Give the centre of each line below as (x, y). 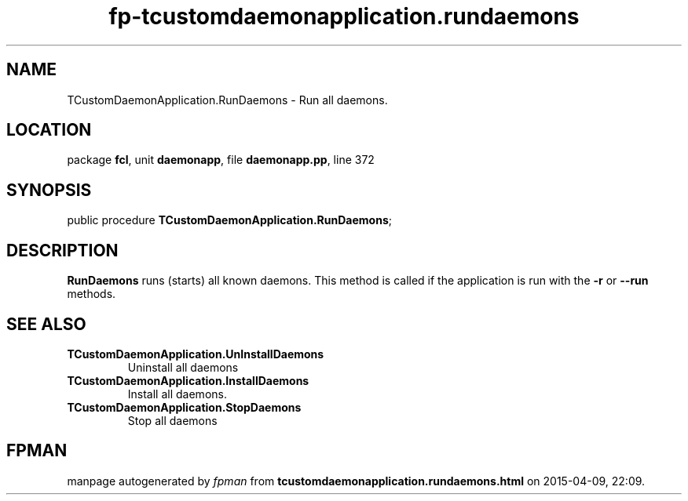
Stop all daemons (172, 420)
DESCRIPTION (62, 250)
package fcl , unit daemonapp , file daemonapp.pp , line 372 (221, 160)
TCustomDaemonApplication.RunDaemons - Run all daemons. (227, 100)
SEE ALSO (46, 324)
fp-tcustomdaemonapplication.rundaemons (344, 16)
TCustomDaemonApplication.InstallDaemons (188, 380)
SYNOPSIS (49, 190)
